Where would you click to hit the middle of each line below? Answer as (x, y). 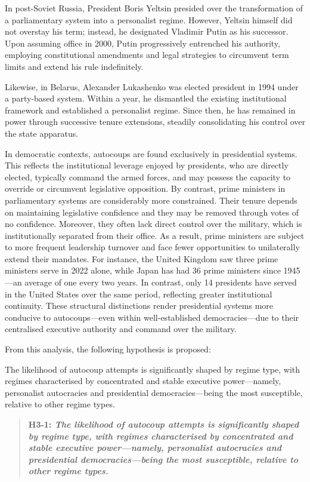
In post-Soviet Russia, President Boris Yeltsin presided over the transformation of (154, 8)
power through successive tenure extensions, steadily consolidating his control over (155, 122)
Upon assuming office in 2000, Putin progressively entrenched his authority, (142, 43)
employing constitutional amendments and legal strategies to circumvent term (147, 55)
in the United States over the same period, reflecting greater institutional (139, 294)
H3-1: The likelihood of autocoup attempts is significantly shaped (164, 424)
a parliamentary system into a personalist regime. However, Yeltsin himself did (149, 19)
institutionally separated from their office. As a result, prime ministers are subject (155, 235)
